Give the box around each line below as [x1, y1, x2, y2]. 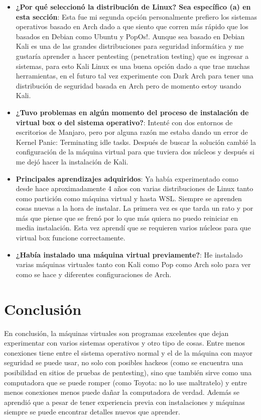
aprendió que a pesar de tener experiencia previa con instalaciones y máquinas [4, 396, 245, 407]
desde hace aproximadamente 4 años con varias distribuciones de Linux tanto [16, 183, 253, 194]
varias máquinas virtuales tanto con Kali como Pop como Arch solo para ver [16, 259, 251, 270]
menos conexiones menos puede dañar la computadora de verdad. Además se [4, 387, 240, 397]
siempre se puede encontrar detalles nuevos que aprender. [4, 406, 180, 417]
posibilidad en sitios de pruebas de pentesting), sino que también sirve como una [4, 367, 252, 377]
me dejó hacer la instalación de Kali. [16, 156, 128, 166]
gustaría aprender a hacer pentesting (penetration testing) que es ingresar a [16, 50, 249, 61]
